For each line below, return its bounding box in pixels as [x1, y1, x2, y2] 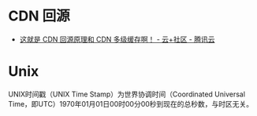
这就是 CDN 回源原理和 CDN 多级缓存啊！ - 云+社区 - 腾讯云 [19, 34, 215, 44]
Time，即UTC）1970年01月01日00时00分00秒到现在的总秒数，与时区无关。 [8, 99, 254, 108]
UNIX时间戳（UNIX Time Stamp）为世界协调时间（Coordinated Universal [8, 89, 246, 99]
